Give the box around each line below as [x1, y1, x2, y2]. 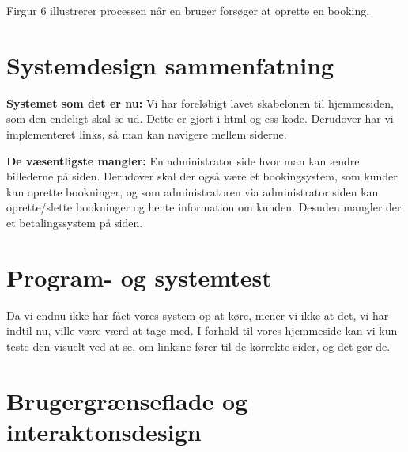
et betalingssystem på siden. [6, 214, 143, 230]
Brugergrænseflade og [6, 384, 248, 416]
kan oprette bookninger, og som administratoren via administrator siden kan [6, 183, 379, 199]
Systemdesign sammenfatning [6, 48, 334, 81]
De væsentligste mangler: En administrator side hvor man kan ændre [6, 152, 360, 169]
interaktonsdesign [6, 415, 202, 447]
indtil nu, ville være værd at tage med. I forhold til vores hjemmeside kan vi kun [6, 322, 398, 339]
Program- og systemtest [6, 260, 272, 293]
